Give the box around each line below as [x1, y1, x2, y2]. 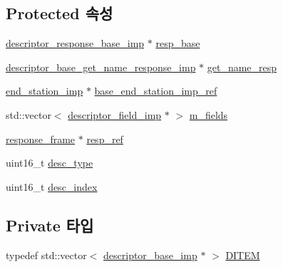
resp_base [155, 36, 200, 51]
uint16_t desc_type [6, 155, 93, 170]
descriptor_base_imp [103, 247, 197, 262]
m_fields [189, 107, 228, 122]
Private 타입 [6, 214, 94, 236]
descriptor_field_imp [68, 107, 162, 122]
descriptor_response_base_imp [6, 36, 145, 51]
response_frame [6, 131, 76, 146]
